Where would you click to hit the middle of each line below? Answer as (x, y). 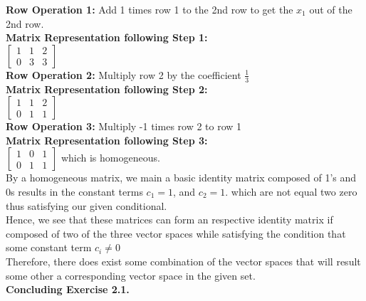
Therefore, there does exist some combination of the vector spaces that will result (183, 261)
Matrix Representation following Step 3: (107, 140)
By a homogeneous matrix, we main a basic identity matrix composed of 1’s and (181, 178)
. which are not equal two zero (291, 191)
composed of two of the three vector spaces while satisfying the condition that (176, 233)
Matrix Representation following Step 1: (107, 37)
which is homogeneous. (110, 158)
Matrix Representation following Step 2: (107, 89)
